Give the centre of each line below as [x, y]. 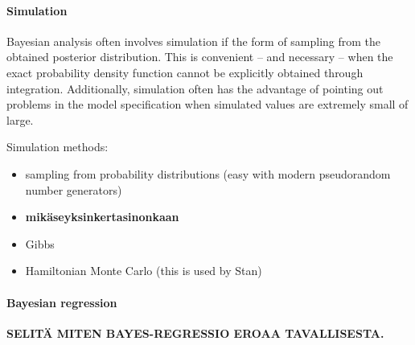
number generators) [74, 189]
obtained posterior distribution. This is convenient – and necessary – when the [200, 57]
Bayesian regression [62, 302]
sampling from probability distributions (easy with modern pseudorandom [208, 173]
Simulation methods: [58, 147]
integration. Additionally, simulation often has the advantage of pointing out [195, 88]
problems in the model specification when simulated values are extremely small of [207, 104]
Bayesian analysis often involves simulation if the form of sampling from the [194, 41]
